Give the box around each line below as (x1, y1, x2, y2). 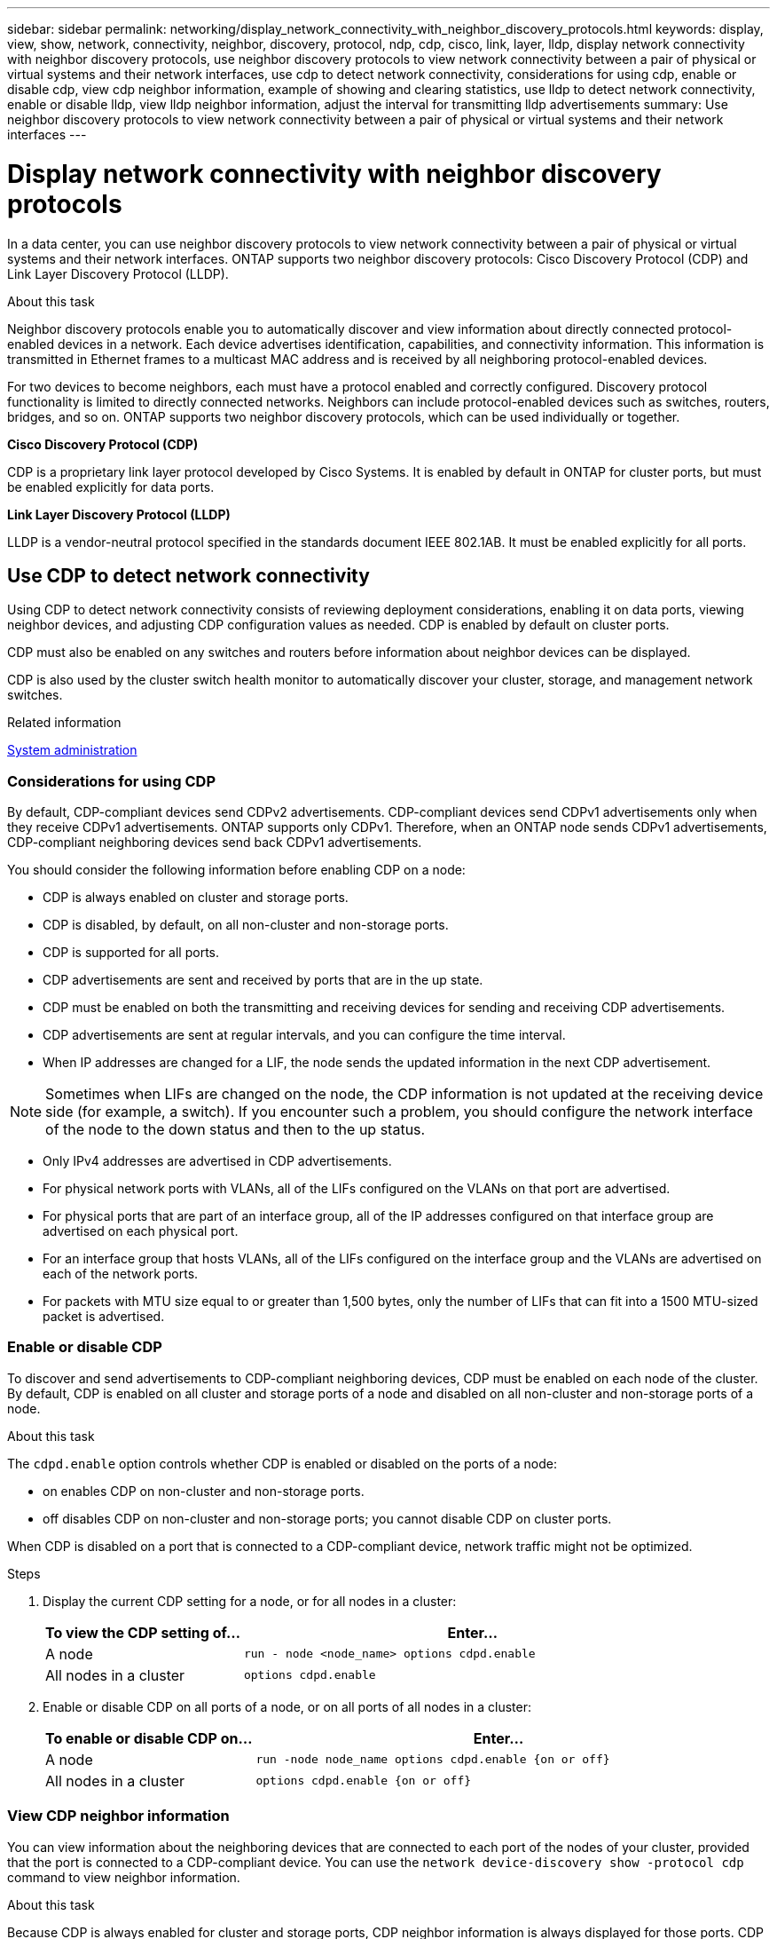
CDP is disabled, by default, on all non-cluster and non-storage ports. (43, 917, 449, 933)
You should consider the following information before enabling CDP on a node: (7, 862, 466, 878)
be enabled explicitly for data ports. (7, 479, 215, 495)
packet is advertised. (43, 1309, 165, 1325)
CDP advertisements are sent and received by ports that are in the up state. (43, 972, 483, 988)
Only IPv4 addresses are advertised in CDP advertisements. (43, 1153, 392, 1169)
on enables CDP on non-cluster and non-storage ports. (43, 1483, 365, 1499)
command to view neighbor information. (7, 1869, 240, 1885)
